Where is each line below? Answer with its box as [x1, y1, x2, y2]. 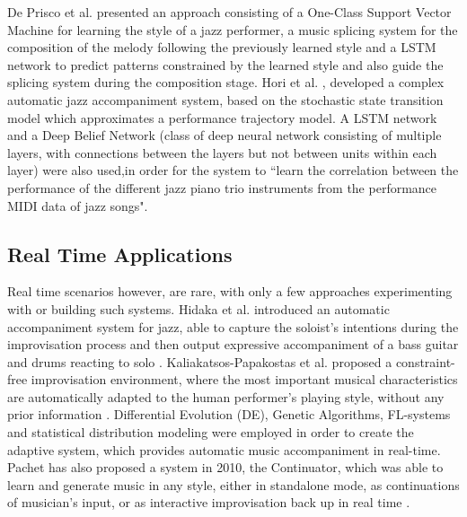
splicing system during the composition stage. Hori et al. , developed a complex [7, 73, 445, 92]
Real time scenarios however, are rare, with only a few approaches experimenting [7, 282, 453, 301]
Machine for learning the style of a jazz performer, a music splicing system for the [7, 20, 458, 39]
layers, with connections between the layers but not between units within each [7, 143, 437, 162]
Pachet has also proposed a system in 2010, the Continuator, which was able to [7, 458, 444, 477]
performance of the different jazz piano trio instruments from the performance [7, 178, 437, 197]
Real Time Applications [7, 240, 233, 267]
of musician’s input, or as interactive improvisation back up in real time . [7, 493, 410, 512]
